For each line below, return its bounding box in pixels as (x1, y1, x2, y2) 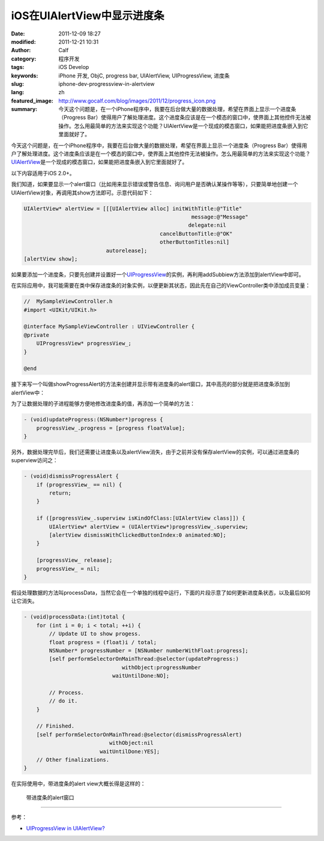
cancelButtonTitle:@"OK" (160, 230, 233, 237)
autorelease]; (106, 247, 148, 254)
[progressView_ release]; (36, 557, 113, 564)
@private (23, 331, 50, 339)
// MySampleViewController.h (23, 298, 113, 305)
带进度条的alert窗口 (26, 794, 74, 801)
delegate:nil (188, 222, 227, 229)
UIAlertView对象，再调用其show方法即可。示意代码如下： (11, 189, 154, 196)
